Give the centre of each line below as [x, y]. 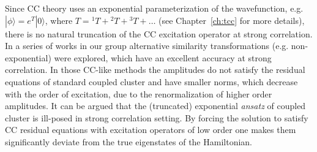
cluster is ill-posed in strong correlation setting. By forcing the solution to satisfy [157, 117]
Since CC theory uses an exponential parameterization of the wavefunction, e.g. [154, 8]
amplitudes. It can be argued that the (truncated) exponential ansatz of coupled [155, 106]
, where [59, 20]
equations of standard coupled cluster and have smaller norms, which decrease [151, 81]
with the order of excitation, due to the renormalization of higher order [139, 93]
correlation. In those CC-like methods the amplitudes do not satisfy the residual [155, 70]
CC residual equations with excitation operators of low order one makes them [151, 130]
